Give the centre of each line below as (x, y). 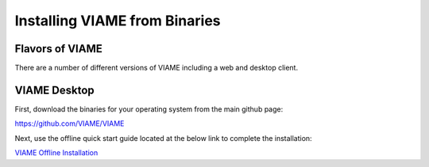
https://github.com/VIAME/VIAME (70, 123)
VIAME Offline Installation (56, 153)
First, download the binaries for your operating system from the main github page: (149, 109)
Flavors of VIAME (59, 49)
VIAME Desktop (54, 90)
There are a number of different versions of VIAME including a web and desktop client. (156, 68)
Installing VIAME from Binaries (118, 21)
